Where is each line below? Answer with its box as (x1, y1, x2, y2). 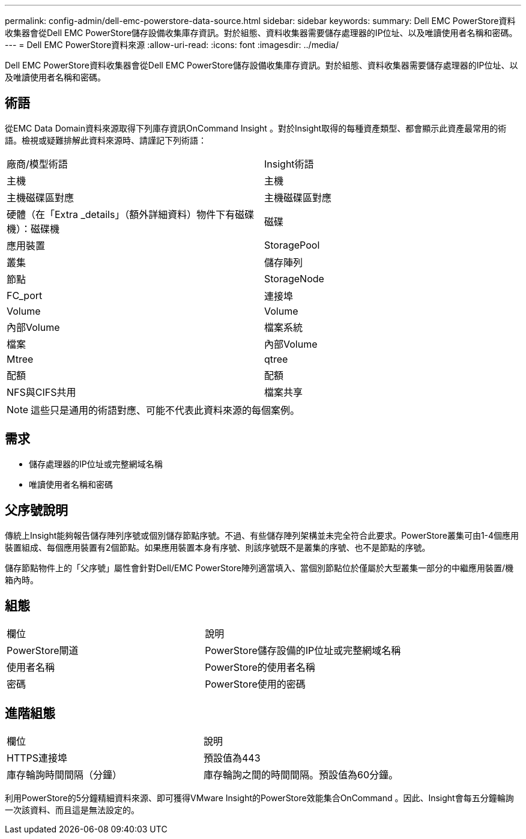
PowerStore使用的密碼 (205, 678, 306, 691)
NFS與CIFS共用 (7, 386, 76, 398)
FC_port (7, 289, 43, 301)
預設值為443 (204, 752, 261, 765)
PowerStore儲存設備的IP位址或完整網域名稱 (205, 644, 401, 657)
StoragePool (264, 238, 320, 251)
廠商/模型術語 (7, 157, 68, 170)
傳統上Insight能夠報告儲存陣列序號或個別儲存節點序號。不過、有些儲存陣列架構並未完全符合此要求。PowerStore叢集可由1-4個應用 (5, 530, 519, 541)
